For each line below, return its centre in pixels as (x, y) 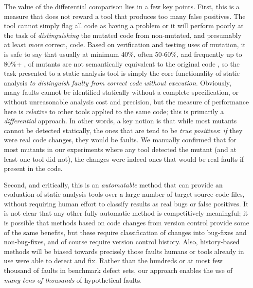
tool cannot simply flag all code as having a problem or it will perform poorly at (124, 25)
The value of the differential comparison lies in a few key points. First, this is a (122, 6)
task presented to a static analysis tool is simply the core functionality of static (122, 73)
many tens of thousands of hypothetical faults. (73, 280)
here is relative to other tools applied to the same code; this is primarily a (114, 111)
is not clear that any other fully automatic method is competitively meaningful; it (126, 213)
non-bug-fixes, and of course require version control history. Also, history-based (122, 242)
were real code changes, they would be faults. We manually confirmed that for (120, 140)
